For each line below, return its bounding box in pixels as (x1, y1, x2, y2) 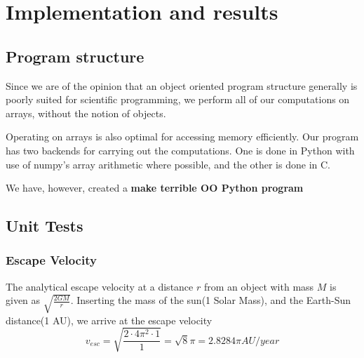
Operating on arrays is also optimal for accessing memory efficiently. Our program (6, 129, 359, 144)
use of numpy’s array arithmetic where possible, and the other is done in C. (6, 157, 330, 171)
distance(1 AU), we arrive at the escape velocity (6, 312, 213, 327)
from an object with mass (203, 279, 314, 293)
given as (6, 293, 41, 307)
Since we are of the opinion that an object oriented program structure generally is (6, 78, 358, 93)
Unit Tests (6, 215, 83, 237)
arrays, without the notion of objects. (6, 105, 166, 120)
